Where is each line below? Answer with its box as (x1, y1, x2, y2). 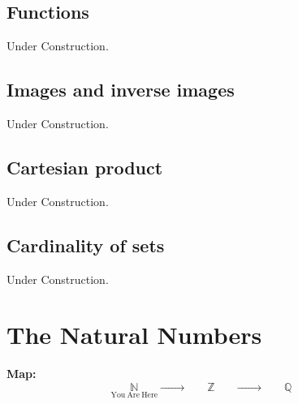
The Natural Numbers (6, 318, 262, 351)
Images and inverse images (6, 77, 235, 102)
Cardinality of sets (6, 232, 165, 257)
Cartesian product (6, 154, 163, 179)
